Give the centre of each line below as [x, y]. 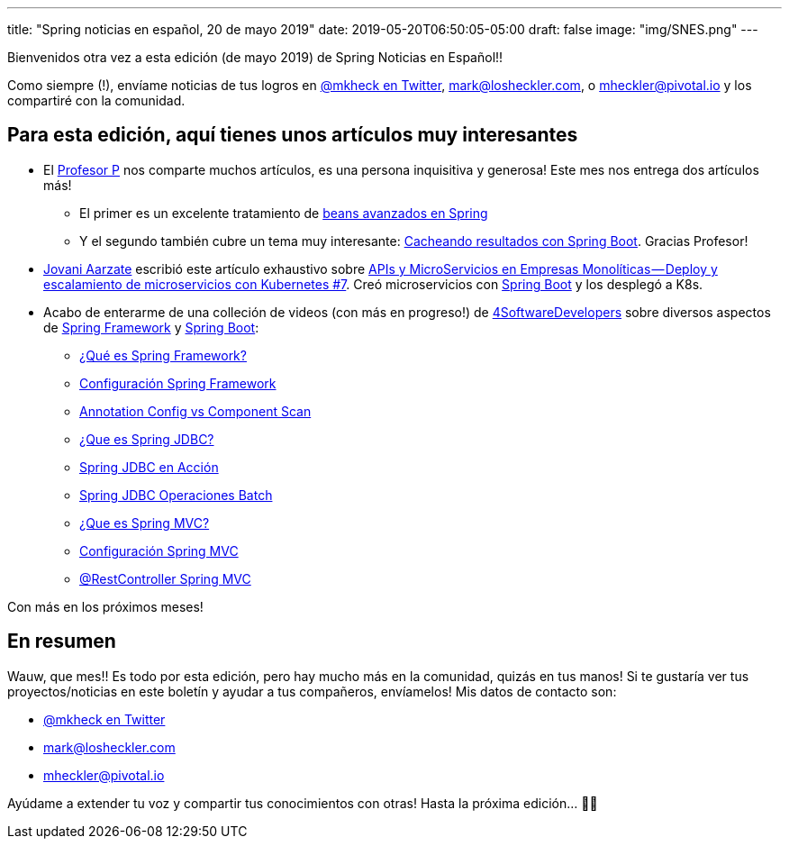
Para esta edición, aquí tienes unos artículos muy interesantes [293, 135]
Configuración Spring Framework [178, 383]
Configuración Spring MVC [159, 550]
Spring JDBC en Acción [149, 467]
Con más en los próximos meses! [105, 606]
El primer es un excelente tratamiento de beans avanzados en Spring [284, 213]
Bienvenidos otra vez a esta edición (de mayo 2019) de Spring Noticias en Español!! [255, 57]
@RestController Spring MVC [165, 578]
